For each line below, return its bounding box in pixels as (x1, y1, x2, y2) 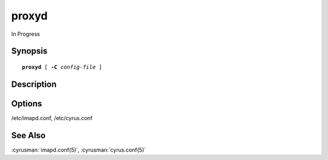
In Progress (11, 30, 40, 38)
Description (11, 79, 57, 89)
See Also (11, 130, 46, 141)
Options (11, 98, 43, 108)
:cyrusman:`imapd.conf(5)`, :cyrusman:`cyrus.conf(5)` (11, 146, 146, 153)
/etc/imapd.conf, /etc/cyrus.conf (11, 114, 93, 121)
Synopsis (11, 46, 48, 56)
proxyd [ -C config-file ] (22, 64, 103, 70)
